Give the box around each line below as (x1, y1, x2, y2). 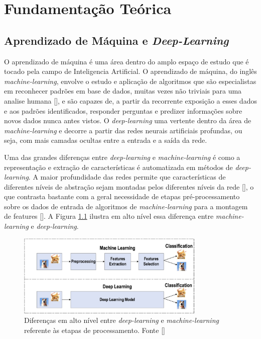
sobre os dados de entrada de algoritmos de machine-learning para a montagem (4, 201, 248, 211)
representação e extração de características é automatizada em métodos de (4, 161, 233, 172)
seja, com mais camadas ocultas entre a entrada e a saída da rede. (4, 135, 207, 145)
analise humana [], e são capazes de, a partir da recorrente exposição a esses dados (4, 95, 257, 106)
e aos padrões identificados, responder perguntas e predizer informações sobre (4, 105, 242, 116)
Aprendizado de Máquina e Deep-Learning (4, 32, 229, 48)
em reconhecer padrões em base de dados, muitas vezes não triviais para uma (4, 86, 242, 96)
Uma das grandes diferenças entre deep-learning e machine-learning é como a (4, 151, 240, 162)
